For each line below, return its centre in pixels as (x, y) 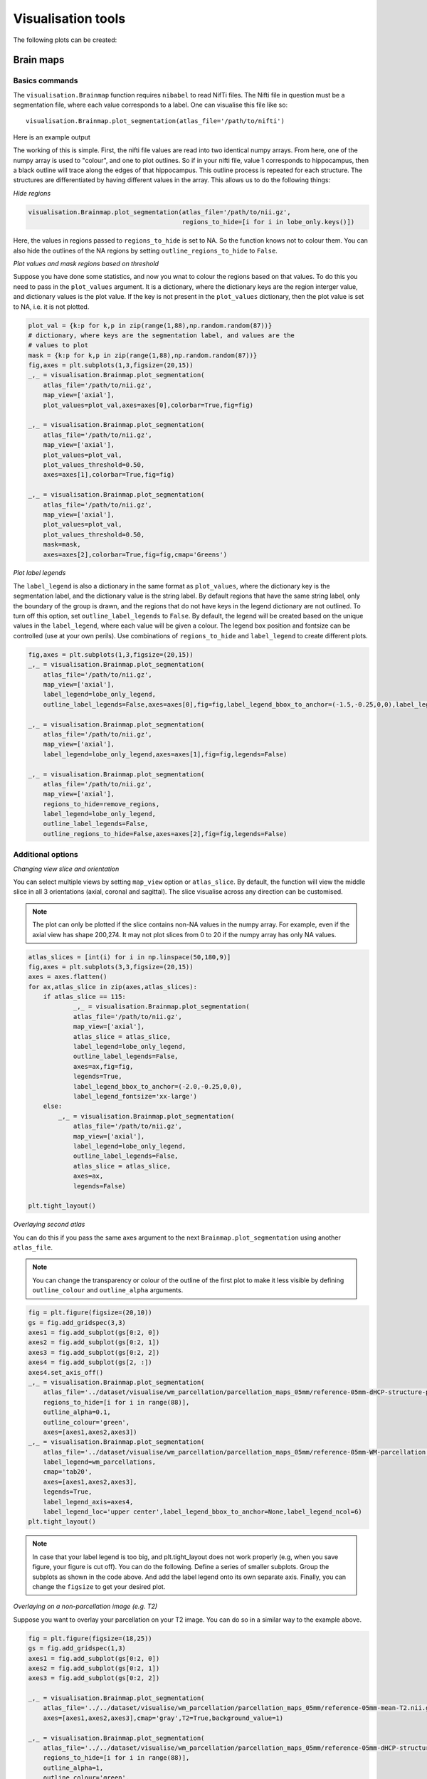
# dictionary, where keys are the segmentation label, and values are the (162, 335)
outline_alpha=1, (73, 1768)
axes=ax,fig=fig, (103, 1066)
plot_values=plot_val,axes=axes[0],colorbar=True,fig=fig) (148, 405)
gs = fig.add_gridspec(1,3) (77, 1648)
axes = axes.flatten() (68, 977)
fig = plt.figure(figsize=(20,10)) (90, 1313)
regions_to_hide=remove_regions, (101, 804)
